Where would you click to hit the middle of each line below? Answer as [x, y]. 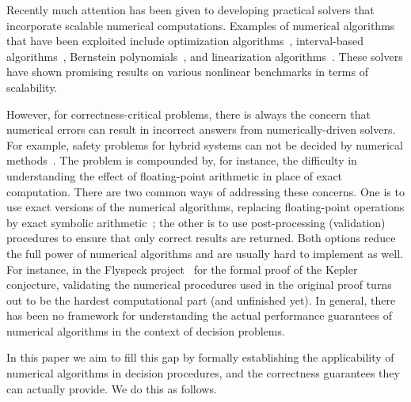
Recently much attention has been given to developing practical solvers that [190, 9]
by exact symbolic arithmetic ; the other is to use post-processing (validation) [196, 222]
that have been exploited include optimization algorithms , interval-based [185, 41]
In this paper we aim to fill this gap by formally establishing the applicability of [200, 357]
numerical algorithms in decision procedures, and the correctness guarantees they [203, 373]
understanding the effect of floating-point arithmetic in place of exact [175, 175]
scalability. [32, 87]
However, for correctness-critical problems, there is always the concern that [188, 114]
